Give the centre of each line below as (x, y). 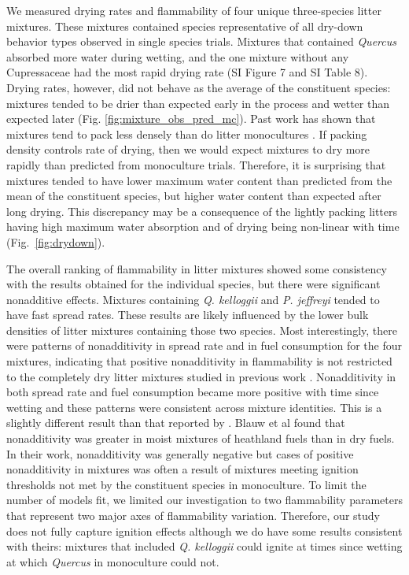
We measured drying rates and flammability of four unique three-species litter (194, 10)
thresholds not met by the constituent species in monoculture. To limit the (186, 484)
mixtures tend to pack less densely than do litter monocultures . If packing (187, 134)
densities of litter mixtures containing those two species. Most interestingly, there (202, 330)
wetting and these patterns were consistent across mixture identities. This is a (194, 407)
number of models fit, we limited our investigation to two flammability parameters (204, 500)
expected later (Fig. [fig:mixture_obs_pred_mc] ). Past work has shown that (191, 119)
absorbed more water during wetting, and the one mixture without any (178, 56)
